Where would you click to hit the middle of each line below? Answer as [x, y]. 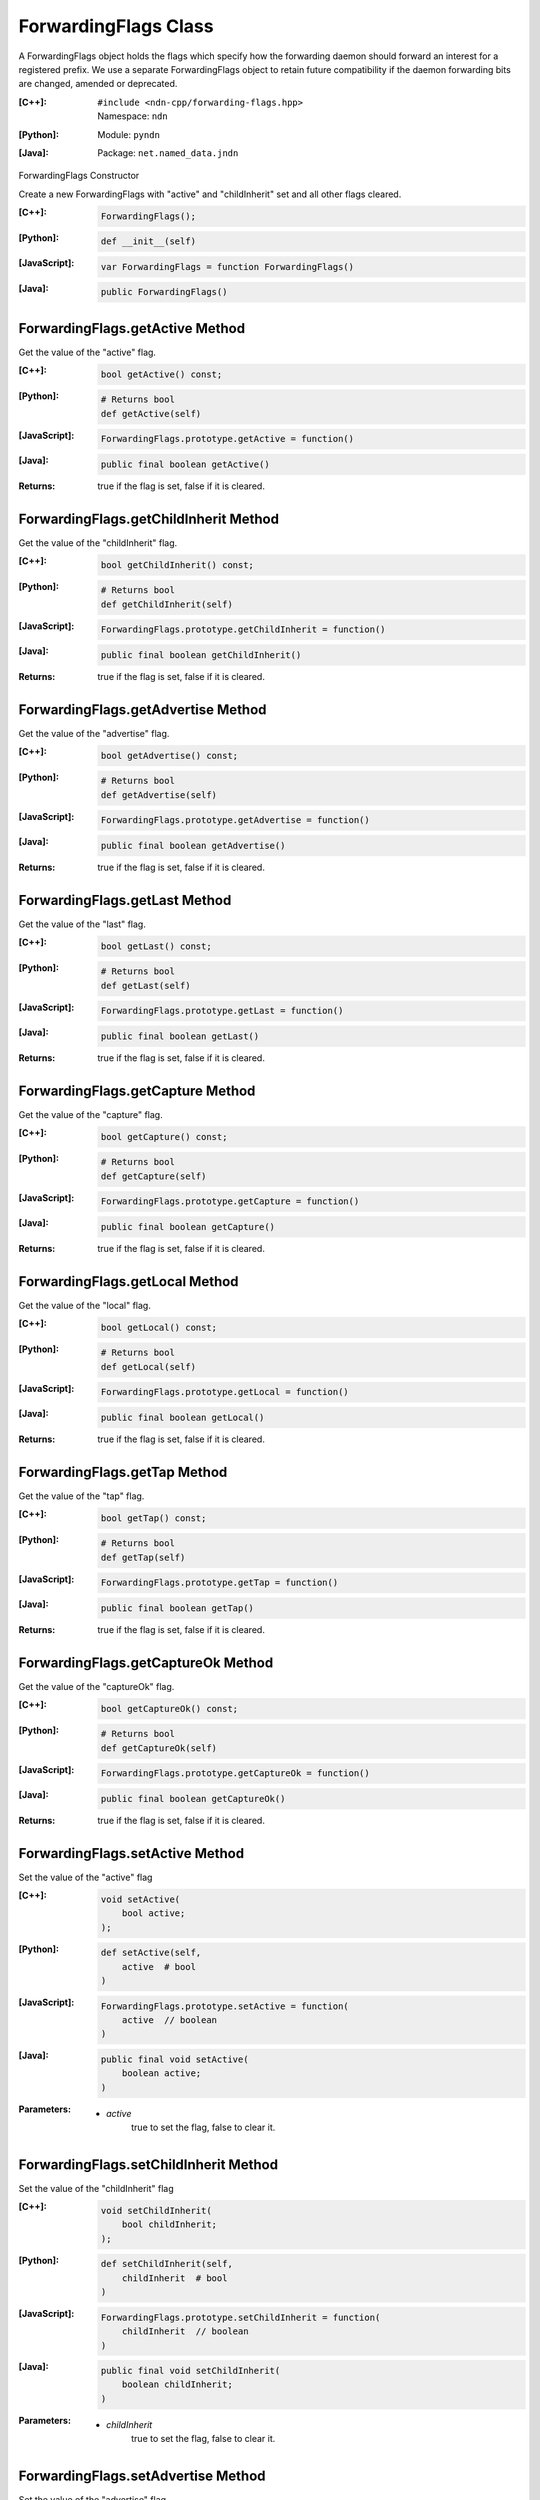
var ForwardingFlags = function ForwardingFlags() [227, 266]
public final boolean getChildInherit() [201, 655]
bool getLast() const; [156, 946]
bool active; [153, 1913]
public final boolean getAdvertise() [193, 845]
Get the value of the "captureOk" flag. [96, 1686]
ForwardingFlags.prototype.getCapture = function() [230, 1201]
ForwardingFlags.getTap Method [123, 1471]
